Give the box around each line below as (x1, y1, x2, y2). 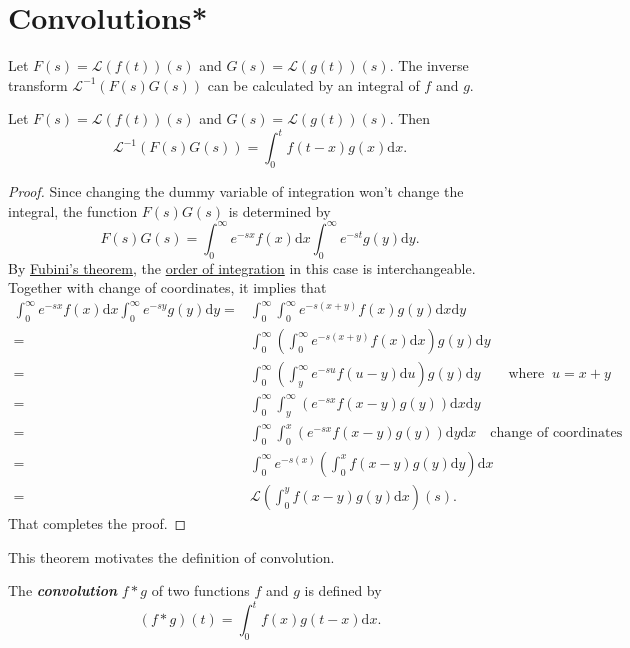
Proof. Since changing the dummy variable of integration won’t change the (8, 181, 464, 202)
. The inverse (389, 55, 469, 76)
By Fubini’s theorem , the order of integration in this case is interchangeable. (8, 257, 476, 278)
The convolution (8, 580, 118, 601)
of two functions (151, 580, 250, 601)
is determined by (228, 200, 331, 221)
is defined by (304, 580, 382, 601)
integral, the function (8, 200, 138, 221)
